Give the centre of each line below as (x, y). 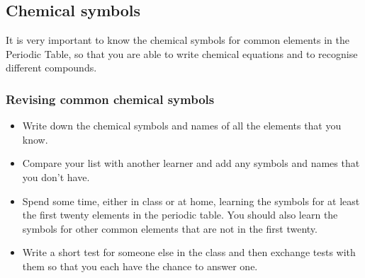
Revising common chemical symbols (110, 99)
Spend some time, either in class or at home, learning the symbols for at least (191, 201)
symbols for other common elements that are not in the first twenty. (170, 228)
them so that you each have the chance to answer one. (140, 266)
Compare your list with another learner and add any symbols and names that (191, 163)
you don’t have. (56, 176)
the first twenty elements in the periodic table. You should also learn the (180, 215)
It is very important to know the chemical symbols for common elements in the (178, 40)
